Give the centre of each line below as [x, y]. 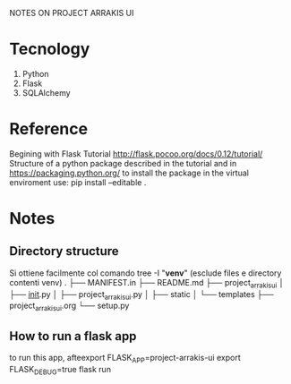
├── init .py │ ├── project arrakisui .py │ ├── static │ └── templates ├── [142, 295]
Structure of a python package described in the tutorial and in [123, 163]
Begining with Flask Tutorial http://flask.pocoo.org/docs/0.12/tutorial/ [136, 154]
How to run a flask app [73, 336]
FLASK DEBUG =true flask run [60, 370]
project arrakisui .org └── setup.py [69, 307]
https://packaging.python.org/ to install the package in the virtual [129, 173]
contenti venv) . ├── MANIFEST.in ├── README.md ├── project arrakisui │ [147, 283]
